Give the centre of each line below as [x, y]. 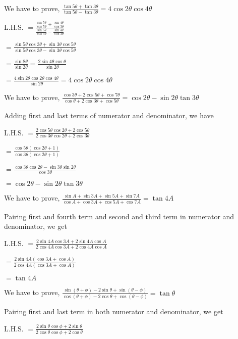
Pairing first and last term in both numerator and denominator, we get [114, 311]
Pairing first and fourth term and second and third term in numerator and [119, 216]
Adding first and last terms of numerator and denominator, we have [109, 115]
